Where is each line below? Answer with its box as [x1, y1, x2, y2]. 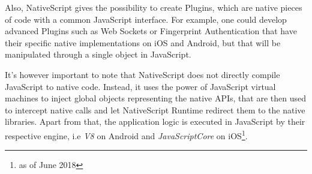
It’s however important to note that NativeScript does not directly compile [5, 68, 280, 80]
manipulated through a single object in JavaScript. [5, 48, 191, 61]
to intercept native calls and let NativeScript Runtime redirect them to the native [5, 103, 305, 116]
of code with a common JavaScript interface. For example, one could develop [5, 13, 287, 25]
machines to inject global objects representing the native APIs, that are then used [5, 92, 306, 104]
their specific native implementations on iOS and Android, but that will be [5, 36, 281, 49]
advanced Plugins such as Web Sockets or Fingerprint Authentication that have [5, 25, 297, 37]
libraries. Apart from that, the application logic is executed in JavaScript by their [5, 115, 305, 128]
